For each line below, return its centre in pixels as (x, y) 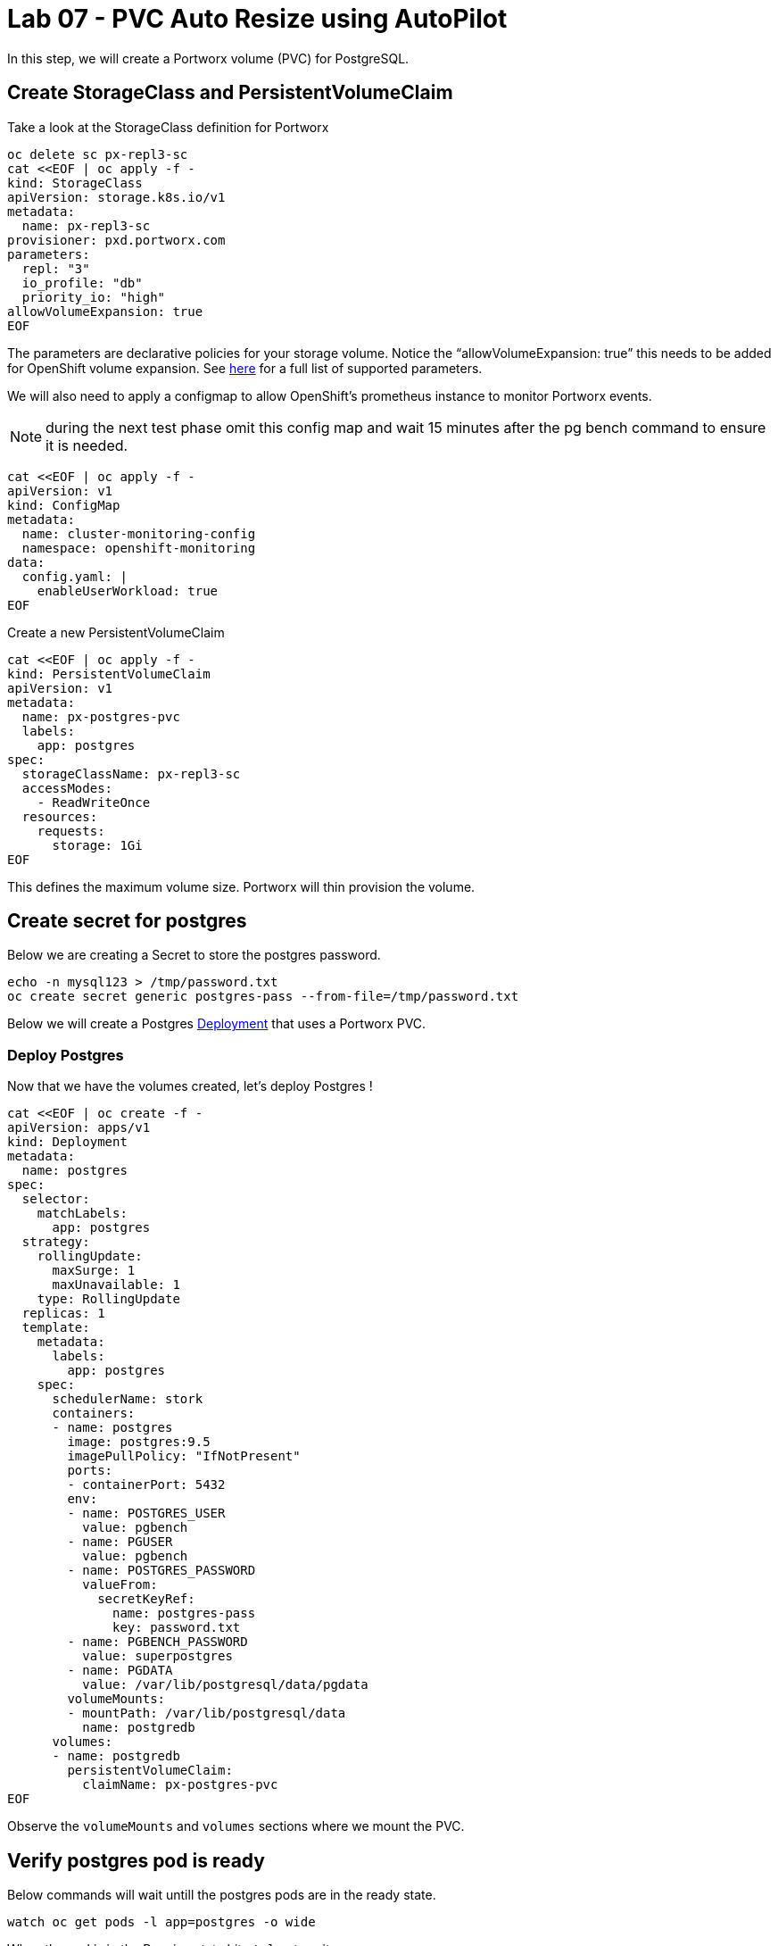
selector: (56, 1199)
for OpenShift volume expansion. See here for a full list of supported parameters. (245, 368)
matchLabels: (82, 1214)
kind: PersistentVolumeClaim (109, 674)
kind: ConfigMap (64, 505)
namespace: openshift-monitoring (139, 548)
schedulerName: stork (128, 1399)
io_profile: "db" (82, 283)
